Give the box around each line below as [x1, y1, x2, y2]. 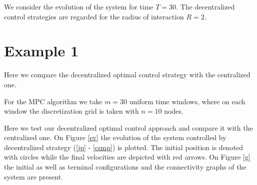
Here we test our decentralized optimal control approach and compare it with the [4, 122, 253, 133]
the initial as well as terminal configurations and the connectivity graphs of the [4, 162, 246, 172]
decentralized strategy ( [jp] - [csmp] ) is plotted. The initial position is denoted [4, 142, 243, 152]
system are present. [4, 171, 63, 182]
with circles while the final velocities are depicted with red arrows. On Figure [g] [4, 152, 250, 162]
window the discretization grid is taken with [4, 106, 139, 116]
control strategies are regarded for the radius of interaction [4, 11, 184, 21]
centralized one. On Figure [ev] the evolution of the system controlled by [4, 132, 226, 143]
